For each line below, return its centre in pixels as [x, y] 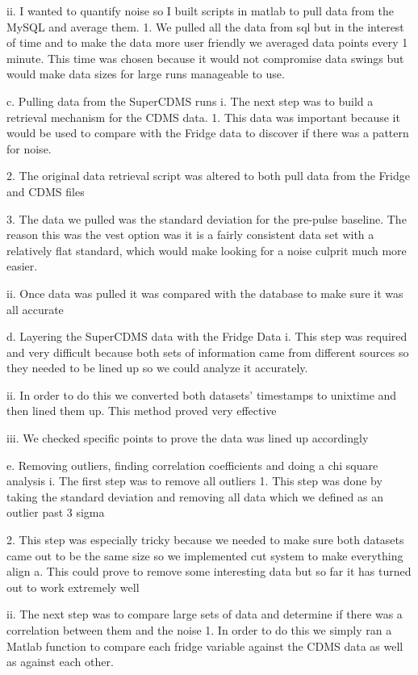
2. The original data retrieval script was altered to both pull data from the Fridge [208, 176]
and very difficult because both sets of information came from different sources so [208, 352]
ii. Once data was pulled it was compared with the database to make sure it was [205, 293]
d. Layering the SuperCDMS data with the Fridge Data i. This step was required [207, 336]
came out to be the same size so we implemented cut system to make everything [205, 555]
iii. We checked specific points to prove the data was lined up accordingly [188, 438]
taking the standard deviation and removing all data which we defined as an [195, 496]
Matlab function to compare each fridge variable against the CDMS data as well [205, 646]
